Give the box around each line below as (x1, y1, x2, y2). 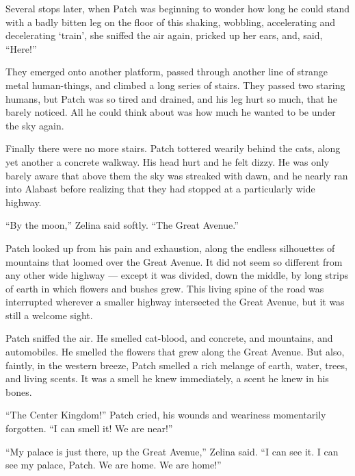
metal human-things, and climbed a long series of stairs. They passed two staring (5, 77, 345, 92)
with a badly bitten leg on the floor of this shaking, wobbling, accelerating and (5, 14, 336, 29)
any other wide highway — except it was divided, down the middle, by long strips (5, 268, 349, 282)
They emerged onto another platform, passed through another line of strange (5, 64, 328, 79)
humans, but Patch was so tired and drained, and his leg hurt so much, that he (5, 91, 337, 105)
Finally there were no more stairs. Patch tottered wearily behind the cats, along (5, 141, 341, 155)
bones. (5, 384, 32, 399)
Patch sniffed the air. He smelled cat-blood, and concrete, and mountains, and (5, 331, 333, 345)
